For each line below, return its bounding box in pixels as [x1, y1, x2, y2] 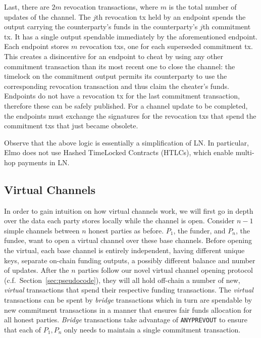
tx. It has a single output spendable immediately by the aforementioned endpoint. [4, 31, 257, 41]
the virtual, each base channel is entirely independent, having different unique [4, 245, 245, 256]
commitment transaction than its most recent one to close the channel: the [4, 61, 235, 71]
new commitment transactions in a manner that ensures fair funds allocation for [4, 304, 252, 315]
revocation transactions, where [64, 2, 158, 12]
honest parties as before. [88, 225, 164, 235]
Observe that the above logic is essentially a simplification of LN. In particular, [4, 137, 249, 148]
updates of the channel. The [4, 11, 91, 22]
